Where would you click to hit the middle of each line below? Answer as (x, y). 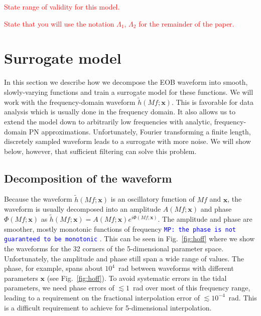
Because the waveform (38, 199)
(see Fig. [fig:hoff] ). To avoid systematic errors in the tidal (137, 278)
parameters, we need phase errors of (59, 288)
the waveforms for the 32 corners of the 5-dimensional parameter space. (114, 249)
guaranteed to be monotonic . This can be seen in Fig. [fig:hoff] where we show (129, 239)
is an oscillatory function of (153, 199)
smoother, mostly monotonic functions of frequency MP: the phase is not (120, 228)
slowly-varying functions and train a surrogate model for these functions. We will (129, 92)
